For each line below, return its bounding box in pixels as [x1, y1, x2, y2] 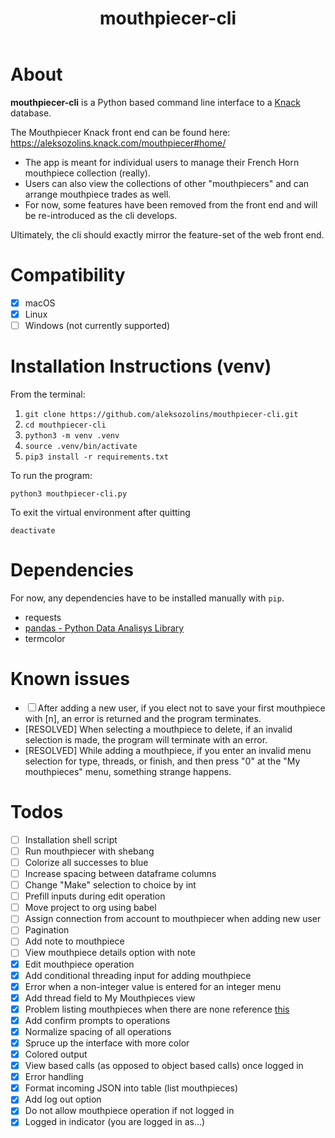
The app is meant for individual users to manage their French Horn [24, 156, 300, 168]
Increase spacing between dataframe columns [24, 868, 217, 879]
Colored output [24, 1048, 88, 1060]
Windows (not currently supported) [24, 320, 171, 331]
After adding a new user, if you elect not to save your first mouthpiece [37, 702, 326, 714]
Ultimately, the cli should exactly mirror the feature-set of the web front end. [10, 228, 325, 241]
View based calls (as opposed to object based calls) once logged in [24, 1060, 304, 1072]
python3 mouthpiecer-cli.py [10, 489, 128, 499]
